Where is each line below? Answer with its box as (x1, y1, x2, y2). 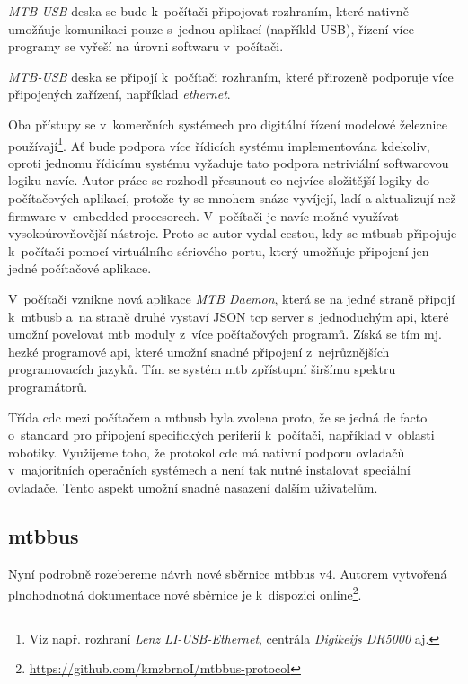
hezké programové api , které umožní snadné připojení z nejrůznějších (8, 342, 390, 360)
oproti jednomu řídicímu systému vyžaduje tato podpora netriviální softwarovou (8, 153, 449, 172)
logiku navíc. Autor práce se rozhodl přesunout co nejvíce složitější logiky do (8, 171, 430, 190)
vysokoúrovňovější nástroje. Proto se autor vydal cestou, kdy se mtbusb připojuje (8, 224, 457, 243)
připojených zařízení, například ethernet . (8, 84, 231, 103)
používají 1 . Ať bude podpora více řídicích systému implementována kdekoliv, (8, 133, 430, 155)
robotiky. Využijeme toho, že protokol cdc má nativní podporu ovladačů (8, 442, 405, 461)
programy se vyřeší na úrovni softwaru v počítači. (8, 37, 284, 56)
